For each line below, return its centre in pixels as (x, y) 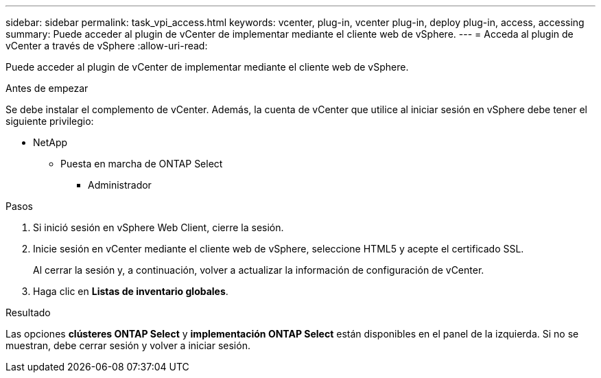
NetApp (50, 142)
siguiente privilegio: (50, 121)
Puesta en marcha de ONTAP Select (142, 164)
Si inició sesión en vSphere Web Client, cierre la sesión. (158, 227)
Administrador (120, 185)
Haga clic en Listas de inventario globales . (131, 291)
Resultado (28, 312)
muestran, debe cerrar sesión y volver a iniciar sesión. (128, 345)
